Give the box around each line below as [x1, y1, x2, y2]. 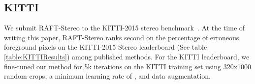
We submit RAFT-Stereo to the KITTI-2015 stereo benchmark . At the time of [4, 23, 245, 33]
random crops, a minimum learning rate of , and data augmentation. [4, 71, 211, 81]
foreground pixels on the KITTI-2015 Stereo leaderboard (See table [4, 42, 207, 52]
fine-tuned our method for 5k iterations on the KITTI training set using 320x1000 [4, 61, 252, 71]
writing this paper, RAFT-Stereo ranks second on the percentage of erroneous [4, 32, 239, 42]
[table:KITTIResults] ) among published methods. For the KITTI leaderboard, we [4, 51, 250, 61]
